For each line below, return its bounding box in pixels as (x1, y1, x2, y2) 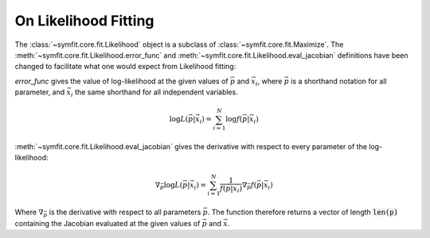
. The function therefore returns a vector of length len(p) (207, 207, 398, 217)
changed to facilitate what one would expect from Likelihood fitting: (14, 62, 236, 71)
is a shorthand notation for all (291, 76, 387, 86)
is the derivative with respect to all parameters (49, 207, 201, 217)
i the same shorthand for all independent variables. (70, 87, 238, 98)
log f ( (225, 115, 243, 124)
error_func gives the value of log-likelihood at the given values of (14, 76, 229, 86)
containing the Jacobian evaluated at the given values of (14, 218, 201, 228)
